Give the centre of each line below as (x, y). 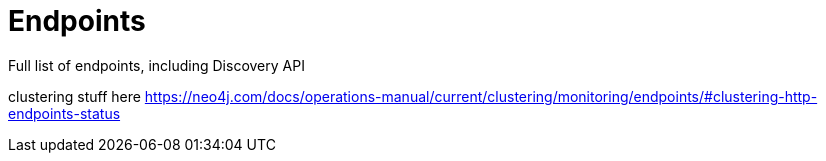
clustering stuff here (74, 96)
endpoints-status (64, 113)
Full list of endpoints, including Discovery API (156, 65)
